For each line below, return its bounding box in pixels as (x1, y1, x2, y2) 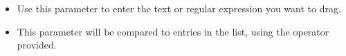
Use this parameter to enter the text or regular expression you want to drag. (17, 1, 341, 15)
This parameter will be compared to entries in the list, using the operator (17, 24, 329, 38)
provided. (17, 38, 57, 52)
